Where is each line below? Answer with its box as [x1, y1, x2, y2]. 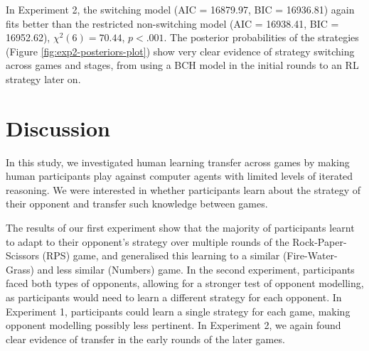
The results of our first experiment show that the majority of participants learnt [6, 220, 355, 235]
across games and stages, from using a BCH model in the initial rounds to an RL [6, 58, 359, 72]
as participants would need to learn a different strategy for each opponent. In [6, 290, 342, 305]
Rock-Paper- [292, 234, 347, 249]
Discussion [6, 113, 110, 142]
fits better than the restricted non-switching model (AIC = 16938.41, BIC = [6, 16, 339, 31]
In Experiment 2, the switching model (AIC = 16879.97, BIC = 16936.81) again [6, 2, 355, 16]
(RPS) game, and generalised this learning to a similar [42, 248, 280, 263]
